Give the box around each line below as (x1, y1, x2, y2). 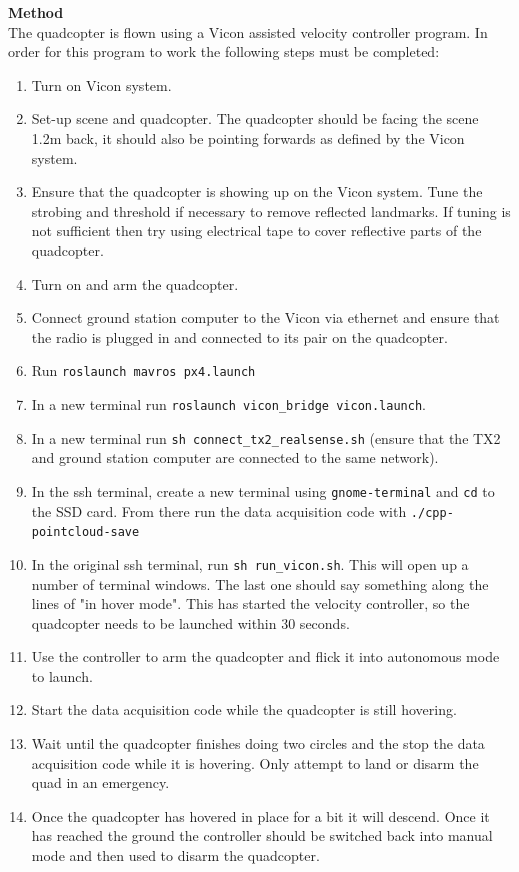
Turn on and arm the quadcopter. (31, 273, 239, 294)
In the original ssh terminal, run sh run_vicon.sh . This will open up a (31, 553, 469, 574)
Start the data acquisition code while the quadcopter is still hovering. (31, 699, 457, 720)
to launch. (31, 665, 93, 686)
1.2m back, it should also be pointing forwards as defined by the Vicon (31, 127, 465, 148)
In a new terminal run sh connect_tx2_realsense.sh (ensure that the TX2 (31, 427, 501, 448)
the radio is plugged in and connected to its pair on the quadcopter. (31, 326, 448, 347)
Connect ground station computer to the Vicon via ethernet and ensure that (31, 307, 500, 328)
